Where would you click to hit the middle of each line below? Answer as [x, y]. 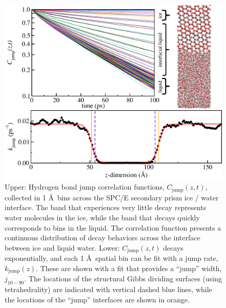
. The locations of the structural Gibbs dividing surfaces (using [123, 279]
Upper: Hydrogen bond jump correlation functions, [85, 187]
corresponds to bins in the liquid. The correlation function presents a [113, 227]
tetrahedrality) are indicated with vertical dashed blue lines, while [108, 289]
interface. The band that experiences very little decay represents [106, 207]
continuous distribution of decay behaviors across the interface [102, 238]
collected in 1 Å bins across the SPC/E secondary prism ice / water [112, 197]
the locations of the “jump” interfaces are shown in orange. [97, 299]
